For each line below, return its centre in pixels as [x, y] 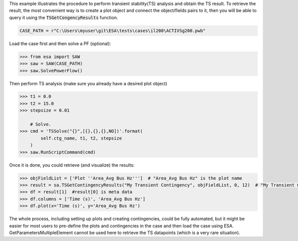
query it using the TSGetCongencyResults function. [64, 17]
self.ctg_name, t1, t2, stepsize [81, 138]
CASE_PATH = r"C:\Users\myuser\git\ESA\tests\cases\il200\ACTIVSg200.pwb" [113, 30]
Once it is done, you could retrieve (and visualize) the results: [72, 165]
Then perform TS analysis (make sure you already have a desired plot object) [88, 83]
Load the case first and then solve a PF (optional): [60, 43]
